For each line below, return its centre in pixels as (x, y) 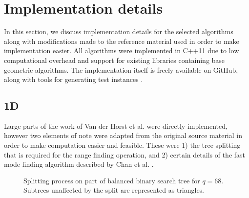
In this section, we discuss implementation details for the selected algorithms (119, 31)
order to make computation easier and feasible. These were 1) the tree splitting (122, 145)
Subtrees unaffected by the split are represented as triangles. (114, 190)
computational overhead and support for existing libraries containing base (114, 60)
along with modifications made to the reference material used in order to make (122, 41)
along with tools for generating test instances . (73, 79)
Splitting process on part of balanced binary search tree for (112, 180)
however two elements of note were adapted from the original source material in (123, 135)
